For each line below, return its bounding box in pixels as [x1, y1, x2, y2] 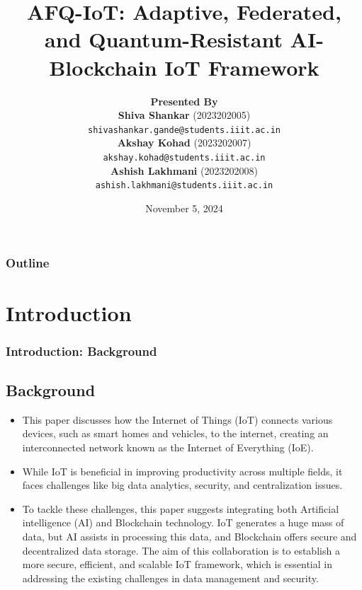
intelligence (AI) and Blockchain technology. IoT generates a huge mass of [22, 515, 344, 530]
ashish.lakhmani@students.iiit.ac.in [95, 180, 273, 191]
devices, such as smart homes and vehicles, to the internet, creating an [22, 426, 329, 441]
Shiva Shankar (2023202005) [118, 108, 251, 122]
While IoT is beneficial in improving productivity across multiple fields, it [22, 463, 343, 478]
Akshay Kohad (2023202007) [117, 135, 251, 150]
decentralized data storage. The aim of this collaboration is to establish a [22, 543, 340, 557]
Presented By [150, 93, 218, 108]
